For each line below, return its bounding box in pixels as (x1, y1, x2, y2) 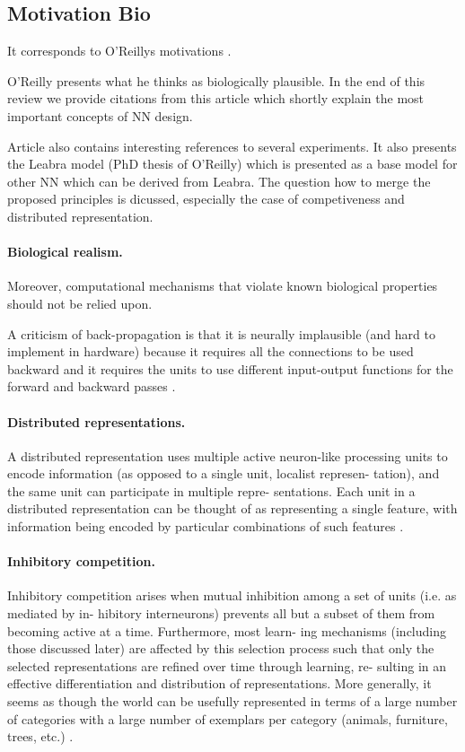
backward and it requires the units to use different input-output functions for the (7, 359, 453, 378)
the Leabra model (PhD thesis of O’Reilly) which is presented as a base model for (7, 154, 458, 173)
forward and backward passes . (7, 377, 176, 396)
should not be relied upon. (7, 293, 153, 312)
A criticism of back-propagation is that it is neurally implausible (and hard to (7, 324, 435, 343)
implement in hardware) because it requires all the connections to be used (7, 342, 414, 361)
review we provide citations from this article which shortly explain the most (7, 89, 425, 108)
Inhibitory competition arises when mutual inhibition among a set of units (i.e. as (7, 586, 457, 605)
